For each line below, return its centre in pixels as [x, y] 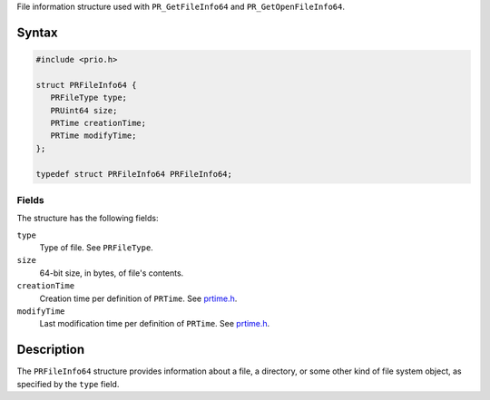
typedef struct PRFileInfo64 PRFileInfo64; [134, 174]
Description [51, 350]
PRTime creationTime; [98, 123]
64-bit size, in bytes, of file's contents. [112, 273]
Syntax [37, 32]
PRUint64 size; [84, 110]
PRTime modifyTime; [93, 136]
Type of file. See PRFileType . [96, 248]
